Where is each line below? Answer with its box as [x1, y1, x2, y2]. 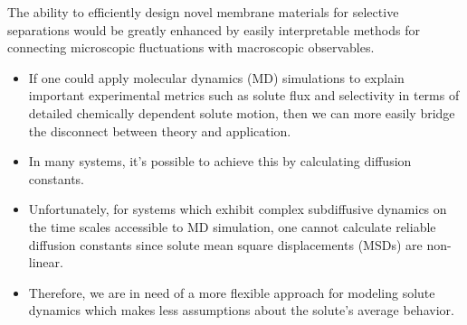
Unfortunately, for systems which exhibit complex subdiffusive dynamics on [28, 200, 447, 218]
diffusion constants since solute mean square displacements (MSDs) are [28, 235, 423, 254]
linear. [28, 253, 63, 272]
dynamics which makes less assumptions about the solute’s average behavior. [28, 301, 454, 320]
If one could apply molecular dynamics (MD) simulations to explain [28, 68, 405, 87]
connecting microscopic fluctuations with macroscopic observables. [7, 38, 375, 57]
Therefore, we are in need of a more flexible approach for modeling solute [28, 283, 435, 302]
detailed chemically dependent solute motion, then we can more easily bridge [28, 103, 455, 122]
